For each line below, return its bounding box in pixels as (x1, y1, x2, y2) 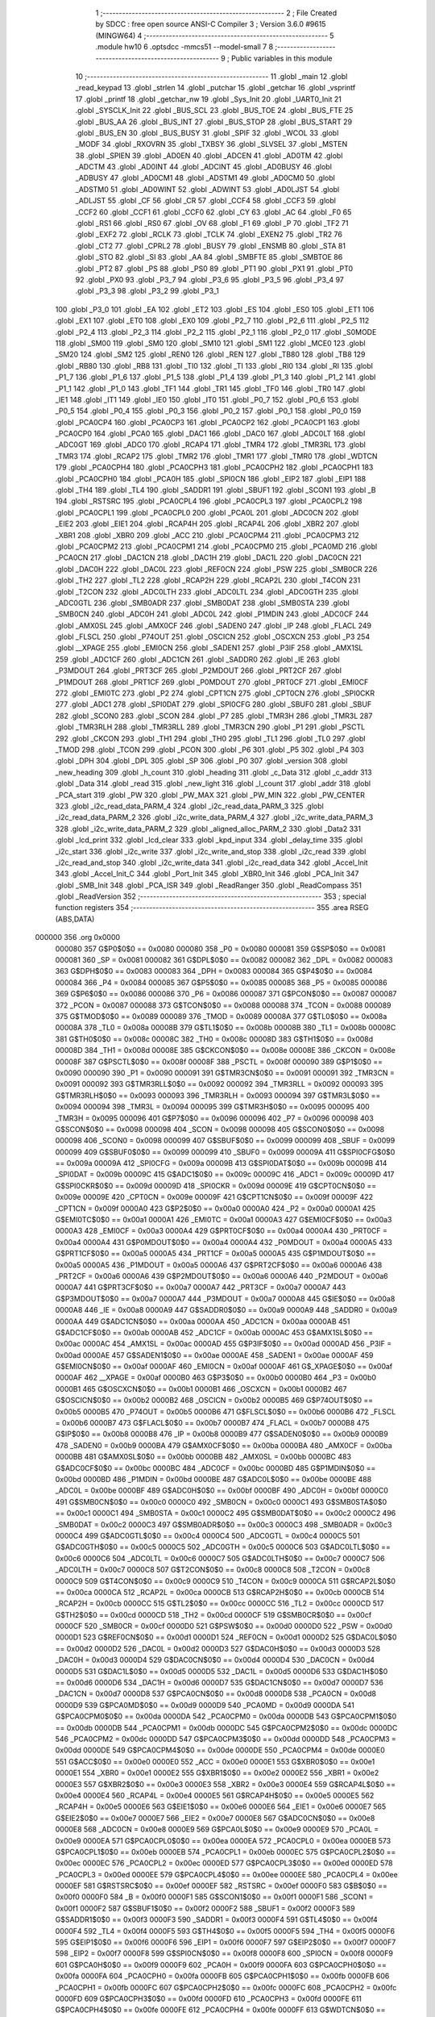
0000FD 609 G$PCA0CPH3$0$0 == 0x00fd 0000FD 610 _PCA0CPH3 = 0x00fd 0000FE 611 (55, 1994, 362, 2003)
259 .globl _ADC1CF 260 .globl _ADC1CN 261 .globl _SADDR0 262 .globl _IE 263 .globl (55, 654, 340, 664)
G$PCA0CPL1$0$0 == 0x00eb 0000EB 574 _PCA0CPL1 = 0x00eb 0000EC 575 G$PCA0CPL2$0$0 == (55, 1847, 396, 1856)
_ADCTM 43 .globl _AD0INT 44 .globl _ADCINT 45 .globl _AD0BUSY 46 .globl (75, 162, 332, 172)
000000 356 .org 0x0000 (35, 933, 121, 942)
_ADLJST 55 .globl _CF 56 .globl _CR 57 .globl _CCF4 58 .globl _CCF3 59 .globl (75, 196, 336, 206)
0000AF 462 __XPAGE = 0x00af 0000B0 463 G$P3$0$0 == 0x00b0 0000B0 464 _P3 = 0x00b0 (55, 1372, 377, 1383)
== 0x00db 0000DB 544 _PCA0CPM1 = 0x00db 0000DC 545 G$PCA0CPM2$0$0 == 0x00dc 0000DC (55, 1723, 398, 1732)
